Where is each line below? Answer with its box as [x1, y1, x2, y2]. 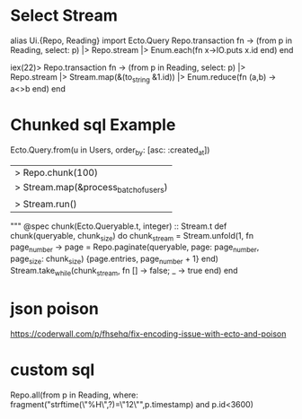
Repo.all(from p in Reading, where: [10, 389, 138, 400]
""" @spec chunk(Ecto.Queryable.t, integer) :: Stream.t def [10, 221, 227, 231]
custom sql [10, 360, 95, 380]
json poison [10, 299, 100, 319]
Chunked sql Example [10, 114, 176, 135]
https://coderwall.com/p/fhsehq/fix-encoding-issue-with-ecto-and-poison [10, 328, 287, 339]
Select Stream [10, 5, 118, 26]
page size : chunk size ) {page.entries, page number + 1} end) [10, 253, 219, 266]
